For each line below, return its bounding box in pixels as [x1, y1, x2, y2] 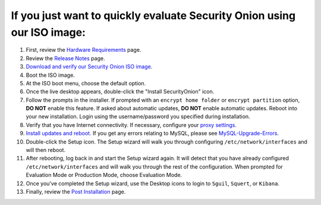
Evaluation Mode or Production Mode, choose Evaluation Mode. [26, 172, 182, 179]
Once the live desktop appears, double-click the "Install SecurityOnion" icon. [26, 88, 215, 95]
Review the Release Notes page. [26, 54, 105, 62]
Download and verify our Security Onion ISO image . [26, 63, 153, 70]
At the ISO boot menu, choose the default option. [26, 79, 146, 86]
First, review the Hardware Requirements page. [26, 46, 141, 54]
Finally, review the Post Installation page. [26, 188, 126, 195]
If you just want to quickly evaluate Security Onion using [11, 9, 296, 22]
